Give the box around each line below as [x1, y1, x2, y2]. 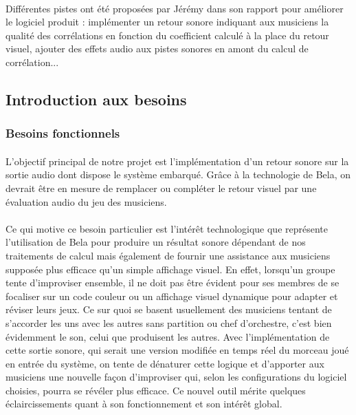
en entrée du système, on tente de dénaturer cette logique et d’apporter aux [5, 356, 324, 370]
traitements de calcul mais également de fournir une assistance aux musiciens [5, 248, 331, 262]
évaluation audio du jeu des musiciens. [5, 194, 167, 209]
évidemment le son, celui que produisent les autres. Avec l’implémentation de [5, 329, 330, 343]
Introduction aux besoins [5, 88, 187, 109]
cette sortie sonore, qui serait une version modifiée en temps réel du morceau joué [5, 343, 349, 357]
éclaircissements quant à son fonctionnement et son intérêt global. [5, 396, 282, 411]
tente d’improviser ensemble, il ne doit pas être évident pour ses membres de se [5, 275, 340, 290]
